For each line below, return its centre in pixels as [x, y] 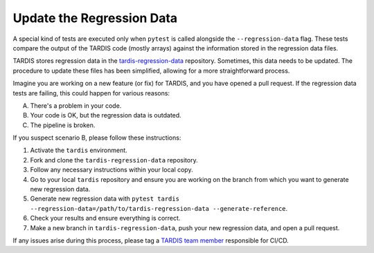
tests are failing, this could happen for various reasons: [91, 93]
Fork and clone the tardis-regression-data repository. [114, 160]
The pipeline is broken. [63, 125]
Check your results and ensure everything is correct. [105, 218]
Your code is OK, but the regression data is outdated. [106, 115]
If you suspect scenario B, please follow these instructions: [97, 138]
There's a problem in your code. [76, 105]
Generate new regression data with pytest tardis [105, 199]
